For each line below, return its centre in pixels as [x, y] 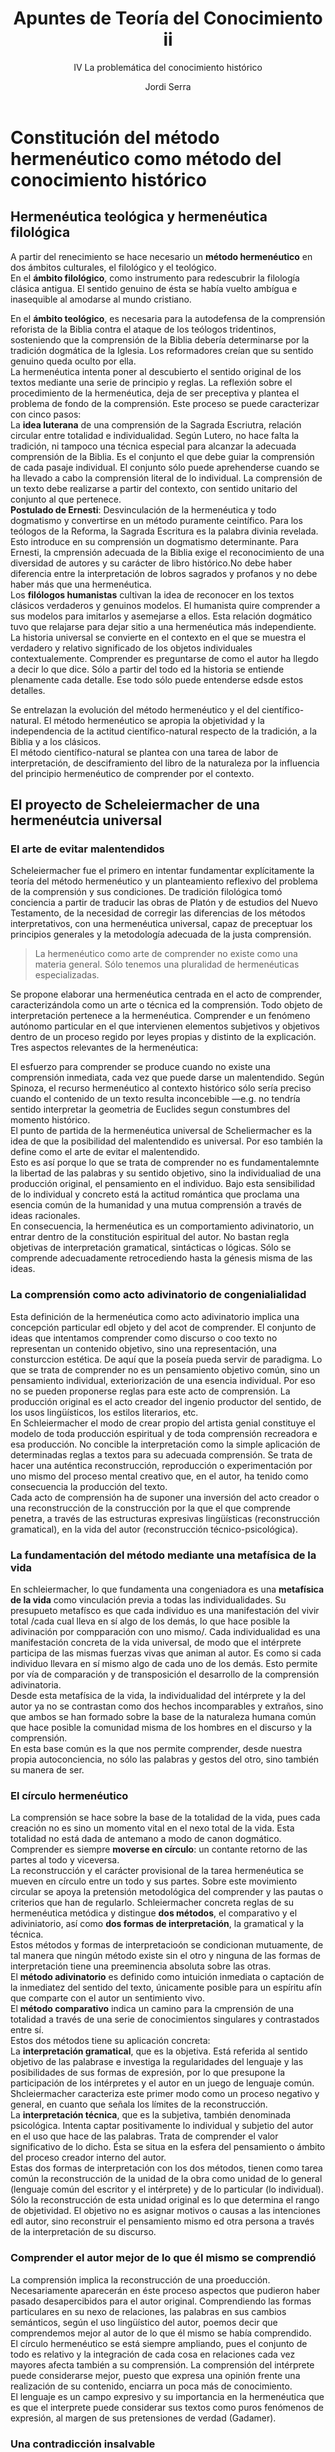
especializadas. [67, 975]
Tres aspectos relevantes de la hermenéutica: [104, 1048]
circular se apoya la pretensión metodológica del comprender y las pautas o [167, 1892]
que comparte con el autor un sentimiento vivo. [107, 1998]
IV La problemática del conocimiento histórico [168, 67]
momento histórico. [50, 1120]
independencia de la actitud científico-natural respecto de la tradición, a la [164, 731]
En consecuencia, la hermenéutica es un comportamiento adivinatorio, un [162, 1226]
